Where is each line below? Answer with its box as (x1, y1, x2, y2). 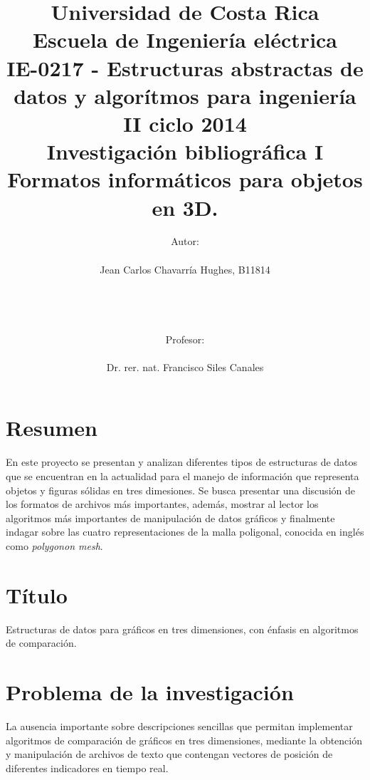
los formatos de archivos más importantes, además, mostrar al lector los (6, 496, 319, 511)
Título (6, 580, 68, 609)
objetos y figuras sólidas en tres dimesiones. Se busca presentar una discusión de (6, 482, 355, 497)
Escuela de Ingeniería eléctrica (32, 25, 338, 54)
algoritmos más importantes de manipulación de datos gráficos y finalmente (6, 510, 335, 525)
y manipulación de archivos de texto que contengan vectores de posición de (6, 747, 333, 761)
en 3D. (152, 192, 218, 222)
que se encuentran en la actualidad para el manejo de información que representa (6, 468, 359, 483)
